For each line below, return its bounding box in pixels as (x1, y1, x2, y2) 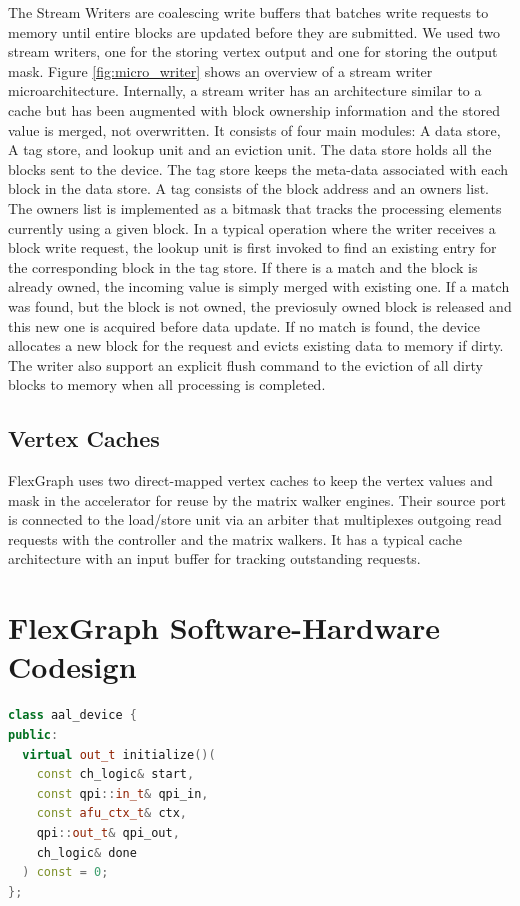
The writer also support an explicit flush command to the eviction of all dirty (8, 354, 483, 375)
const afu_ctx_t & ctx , (36, 806, 188, 821)
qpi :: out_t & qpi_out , (36, 825, 180, 840)
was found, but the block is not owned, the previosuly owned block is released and (8, 295, 512, 316)
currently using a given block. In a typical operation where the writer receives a (8, 217, 496, 238)
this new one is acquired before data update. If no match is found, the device (8, 315, 481, 336)
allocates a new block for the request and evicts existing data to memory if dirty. (8, 335, 504, 356)
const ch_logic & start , (36, 767, 195, 782)
